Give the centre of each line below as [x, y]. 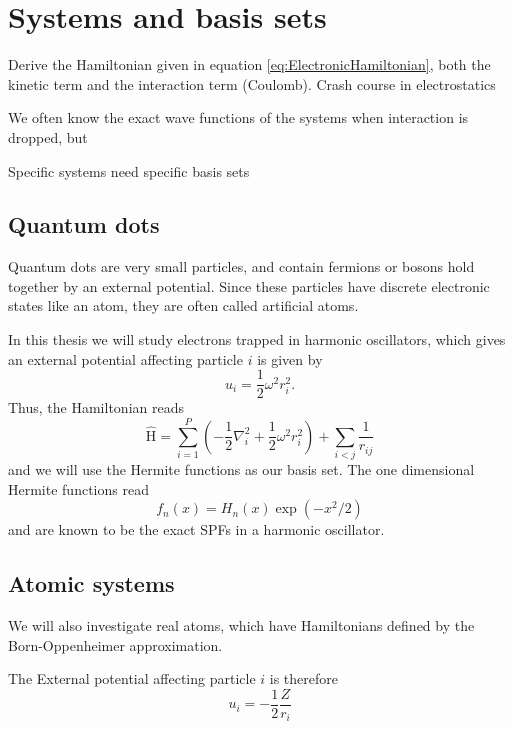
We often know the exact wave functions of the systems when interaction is [238, 117]
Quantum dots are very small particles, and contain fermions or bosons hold [241, 266]
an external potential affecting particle [125, 358]
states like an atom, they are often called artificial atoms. [183, 305]
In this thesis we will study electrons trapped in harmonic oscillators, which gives [257, 339]
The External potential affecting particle [132, 678]
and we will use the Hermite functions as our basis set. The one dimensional [241, 469]
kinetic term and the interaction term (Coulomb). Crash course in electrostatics [252, 83]
